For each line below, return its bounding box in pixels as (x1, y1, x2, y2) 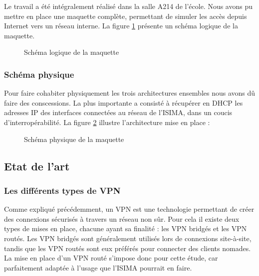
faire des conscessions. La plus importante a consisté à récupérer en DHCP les (4, 97, 243, 108)
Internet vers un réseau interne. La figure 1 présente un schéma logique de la (4, 20, 238, 31)
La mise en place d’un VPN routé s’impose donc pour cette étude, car (4, 253, 218, 263)
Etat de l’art (4, 158, 70, 173)
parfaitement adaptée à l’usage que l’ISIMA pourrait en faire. (4, 262, 192, 273)
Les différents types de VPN (4, 184, 121, 196)
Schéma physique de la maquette (24, 134, 124, 144)
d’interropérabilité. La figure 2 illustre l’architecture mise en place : (4, 117, 210, 127)
